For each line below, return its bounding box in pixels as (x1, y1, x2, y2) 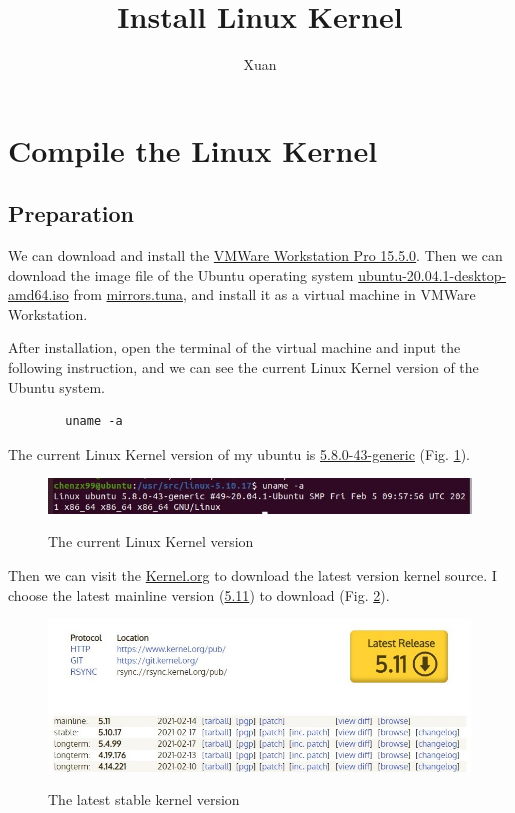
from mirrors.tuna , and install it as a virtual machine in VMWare (73, 284, 476, 305)
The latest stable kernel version (48, 789, 240, 810)
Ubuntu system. (8, 376, 105, 397)
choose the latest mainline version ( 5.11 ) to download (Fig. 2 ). (8, 584, 390, 605)
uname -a (65, 414, 123, 429)
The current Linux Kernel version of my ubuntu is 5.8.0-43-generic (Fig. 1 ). (8, 443, 470, 464)
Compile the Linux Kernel (8, 129, 378, 170)
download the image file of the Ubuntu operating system (8, 264, 354, 285)
